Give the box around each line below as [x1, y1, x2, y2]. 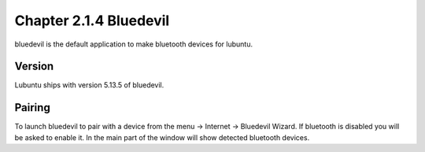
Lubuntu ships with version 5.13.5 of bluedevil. [14, 80, 164, 90]
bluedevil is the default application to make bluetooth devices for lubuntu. [14, 39, 253, 49]
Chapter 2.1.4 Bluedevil [14, 12, 170, 29]
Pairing [14, 101, 50, 114]
